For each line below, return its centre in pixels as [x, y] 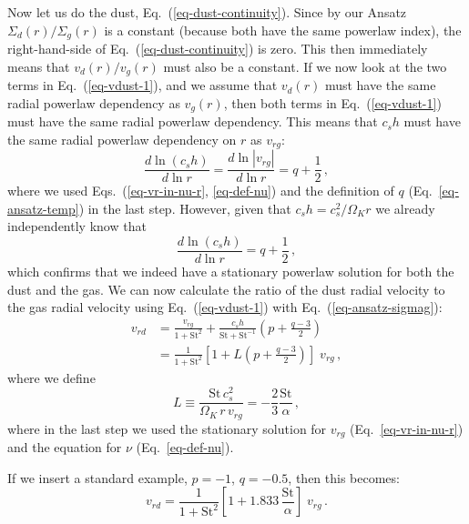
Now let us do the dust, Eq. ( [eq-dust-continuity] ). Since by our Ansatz [207, 12]
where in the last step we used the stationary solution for [167, 428]
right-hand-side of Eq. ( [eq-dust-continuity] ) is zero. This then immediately [218, 49]
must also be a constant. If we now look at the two [305, 66]
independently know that [77, 226]
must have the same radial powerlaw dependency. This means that [193, 121]
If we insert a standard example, [97, 477]
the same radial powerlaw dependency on [122, 139]
